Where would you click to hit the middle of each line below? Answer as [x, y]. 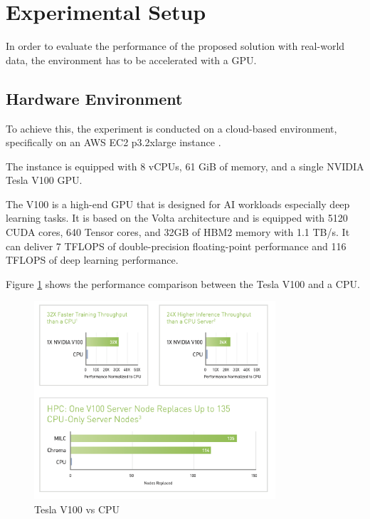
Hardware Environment [94, 98]
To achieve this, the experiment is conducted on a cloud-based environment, [171, 128]
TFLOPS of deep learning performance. [92, 260]
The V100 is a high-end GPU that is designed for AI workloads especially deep [178, 204]
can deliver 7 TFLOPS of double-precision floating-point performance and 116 [176, 246]
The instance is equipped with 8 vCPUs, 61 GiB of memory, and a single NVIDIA [185, 166]
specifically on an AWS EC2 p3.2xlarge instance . [113, 142]
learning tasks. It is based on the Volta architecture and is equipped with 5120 [177, 218]
